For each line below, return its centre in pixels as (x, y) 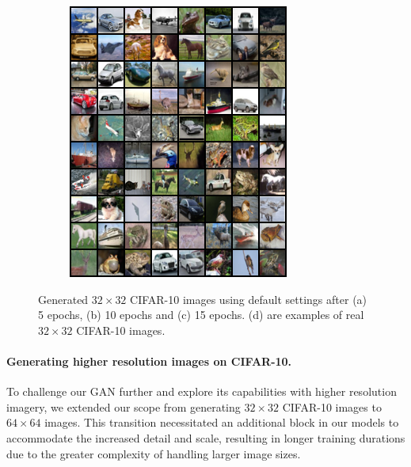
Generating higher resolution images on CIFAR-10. (149, 361)
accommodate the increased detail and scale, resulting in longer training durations (206, 437)
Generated (63, 299)
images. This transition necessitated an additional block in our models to (222, 422)
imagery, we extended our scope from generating (124, 406)
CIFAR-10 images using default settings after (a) (249, 299)
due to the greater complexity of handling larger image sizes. (154, 453)
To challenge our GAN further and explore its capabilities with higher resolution (202, 391)
